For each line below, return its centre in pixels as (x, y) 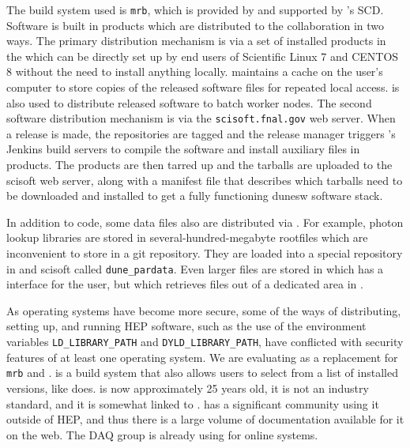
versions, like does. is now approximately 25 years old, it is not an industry (188, 388)
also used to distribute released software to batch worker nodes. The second (189, 102)
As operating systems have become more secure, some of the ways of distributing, (204, 310)
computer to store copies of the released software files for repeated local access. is (203, 87)
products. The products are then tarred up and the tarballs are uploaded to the (199, 165)
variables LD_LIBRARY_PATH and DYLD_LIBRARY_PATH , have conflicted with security (205, 342)
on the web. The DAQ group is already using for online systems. (162, 434)
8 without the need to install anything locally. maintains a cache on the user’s (195, 72)
